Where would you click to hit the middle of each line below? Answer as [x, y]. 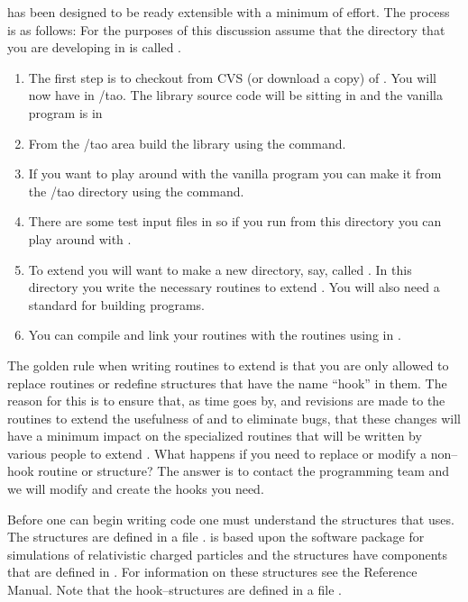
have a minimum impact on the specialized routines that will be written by [215, 436]
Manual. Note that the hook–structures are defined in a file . [174, 590]
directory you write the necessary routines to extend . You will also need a [234, 287]
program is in [65, 112]
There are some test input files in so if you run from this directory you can [235, 221]
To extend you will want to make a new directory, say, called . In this [220, 269]
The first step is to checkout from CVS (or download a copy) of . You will [233, 77]
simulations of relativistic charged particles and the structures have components [227, 554]
